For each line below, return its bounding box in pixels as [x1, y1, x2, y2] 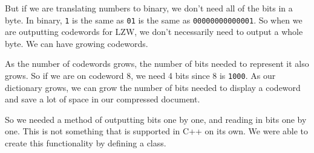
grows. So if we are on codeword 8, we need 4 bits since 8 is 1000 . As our [5, 69, 276, 82]
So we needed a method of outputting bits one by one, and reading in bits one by [5, 113, 307, 125]
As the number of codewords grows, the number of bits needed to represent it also [5, 57, 309, 70]
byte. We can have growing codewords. [5, 37, 148, 49]
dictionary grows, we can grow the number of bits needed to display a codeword [5, 81, 301, 93]
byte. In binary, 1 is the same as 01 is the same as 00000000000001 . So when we [5, 13, 303, 26]
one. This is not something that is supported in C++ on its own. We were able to [5, 125, 309, 137]
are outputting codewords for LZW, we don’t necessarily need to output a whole [5, 25, 303, 38]
